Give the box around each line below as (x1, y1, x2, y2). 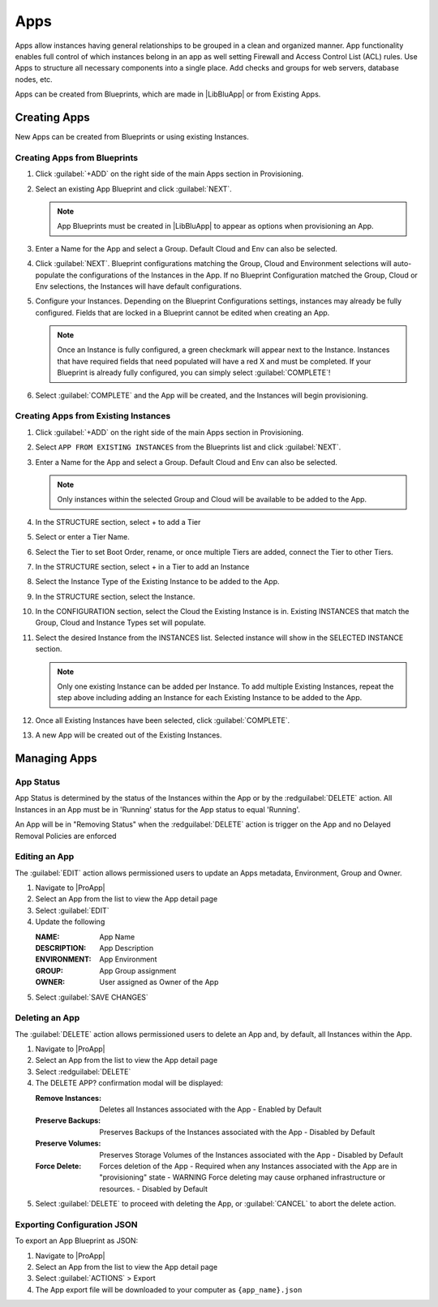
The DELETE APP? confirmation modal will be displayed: (35, 1078, 223, 1088)
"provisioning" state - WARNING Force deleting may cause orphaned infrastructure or (99, 1172, 385, 1182)
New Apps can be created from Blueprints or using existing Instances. (15, 132, 249, 142)
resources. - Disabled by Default (99, 1184, 208, 1193)
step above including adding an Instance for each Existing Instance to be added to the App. (57, 693, 363, 703)
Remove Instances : (35, 1093, 101, 1103)
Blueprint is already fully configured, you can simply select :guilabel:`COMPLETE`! (57, 368, 331, 377)
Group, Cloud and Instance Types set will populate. (35, 617, 206, 628)
